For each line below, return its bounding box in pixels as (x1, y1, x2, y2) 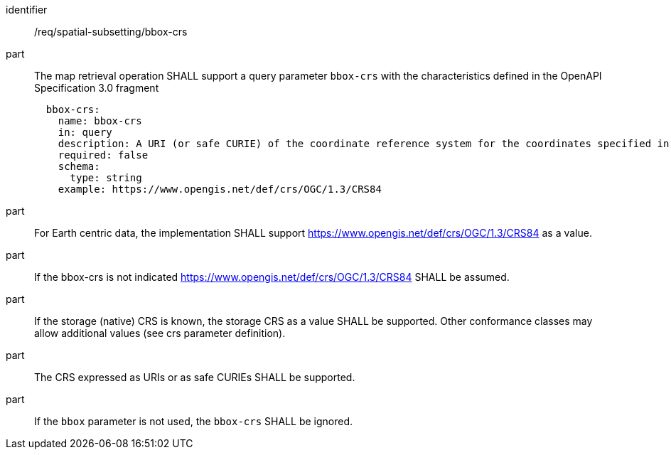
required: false (58, 149, 149, 161)
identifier (6, 4, 48, 16)
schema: (58, 161, 100, 172)
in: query (58, 127, 112, 138)
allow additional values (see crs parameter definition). (34, 327, 286, 339)
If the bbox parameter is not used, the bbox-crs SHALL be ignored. (34, 415, 353, 427)
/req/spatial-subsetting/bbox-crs (34, 26, 188, 38)
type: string (70, 172, 142, 183)
